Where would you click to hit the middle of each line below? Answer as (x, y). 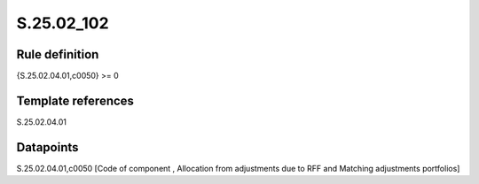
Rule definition (58, 54)
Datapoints (47, 147)
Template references (75, 100)
